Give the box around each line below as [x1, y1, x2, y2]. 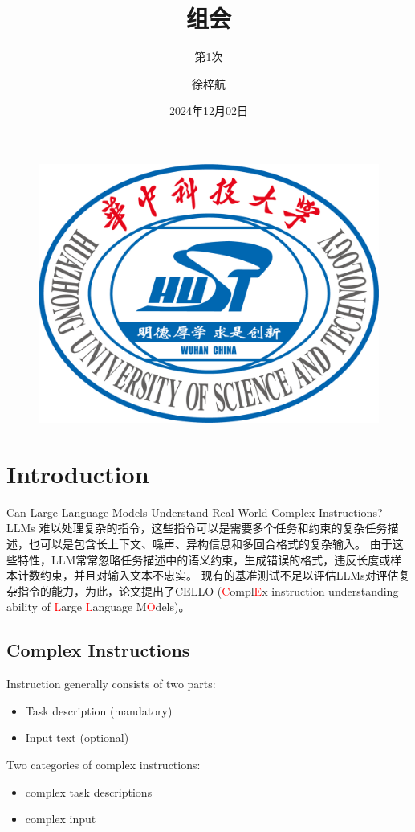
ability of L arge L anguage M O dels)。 [6, 598, 190, 615]
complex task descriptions [25, 783, 153, 800]
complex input [25, 810, 96, 827]
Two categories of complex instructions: [6, 756, 201, 773]
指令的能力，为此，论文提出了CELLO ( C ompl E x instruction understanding [17, 582, 399, 599]
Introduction [6, 457, 149, 490]
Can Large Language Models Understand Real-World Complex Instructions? [6, 503, 383, 520]
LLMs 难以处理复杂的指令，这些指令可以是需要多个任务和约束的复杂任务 [6, 519, 388, 536]
